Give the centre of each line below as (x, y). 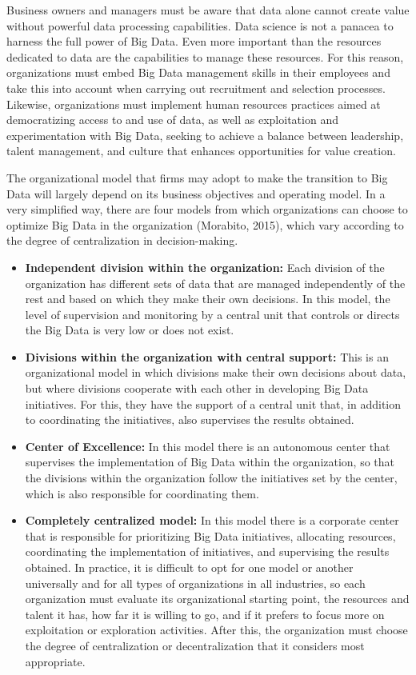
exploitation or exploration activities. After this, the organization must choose (216, 630)
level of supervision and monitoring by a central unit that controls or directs (212, 314)
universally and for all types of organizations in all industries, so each (195, 583)
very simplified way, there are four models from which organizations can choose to (207, 209)
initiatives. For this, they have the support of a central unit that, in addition (213, 403)
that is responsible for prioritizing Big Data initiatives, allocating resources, (210, 535)
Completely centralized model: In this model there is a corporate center (212, 520)
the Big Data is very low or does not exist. (130, 330)
